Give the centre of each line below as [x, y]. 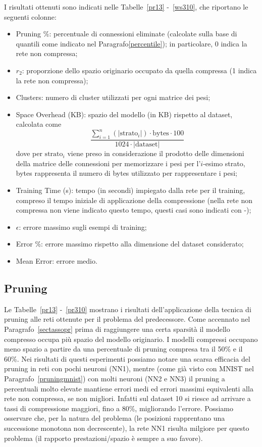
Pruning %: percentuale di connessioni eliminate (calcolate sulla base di [126, 34]
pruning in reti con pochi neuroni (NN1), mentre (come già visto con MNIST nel [129, 368]
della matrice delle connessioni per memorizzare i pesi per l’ [108, 163]
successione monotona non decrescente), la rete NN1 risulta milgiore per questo [127, 428]
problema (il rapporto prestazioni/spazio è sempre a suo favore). [103, 438]
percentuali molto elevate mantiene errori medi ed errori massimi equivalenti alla [129, 388]
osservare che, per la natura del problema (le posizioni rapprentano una [115, 418]
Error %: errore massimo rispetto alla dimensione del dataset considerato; [130, 244]
